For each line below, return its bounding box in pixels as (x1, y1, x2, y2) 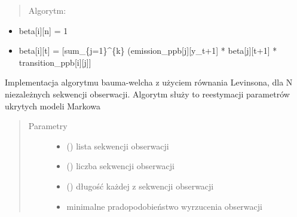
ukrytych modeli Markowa (5, 99, 100, 112)
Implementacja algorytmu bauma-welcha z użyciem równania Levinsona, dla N (5, 76, 293, 88)
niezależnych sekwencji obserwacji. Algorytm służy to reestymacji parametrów (5, 87, 290, 100)
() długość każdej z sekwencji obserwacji (66, 179, 214, 192)
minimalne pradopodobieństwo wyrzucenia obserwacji (66, 200, 262, 212)
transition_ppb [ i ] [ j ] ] (19, 56, 91, 68)
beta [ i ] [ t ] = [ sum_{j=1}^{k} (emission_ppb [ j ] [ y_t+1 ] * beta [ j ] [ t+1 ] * (19, 44, 277, 57)
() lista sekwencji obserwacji (66, 139, 169, 152)
